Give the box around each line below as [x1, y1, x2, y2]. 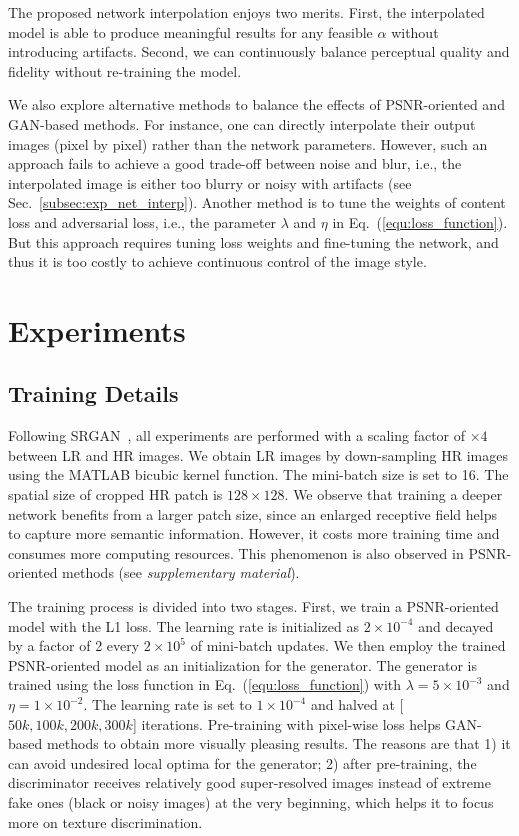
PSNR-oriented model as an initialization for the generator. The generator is [8, 654, 478, 675]
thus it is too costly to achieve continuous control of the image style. [8, 251, 427, 272]
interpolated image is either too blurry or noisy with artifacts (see [8, 172, 412, 193]
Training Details [8, 378, 179, 409]
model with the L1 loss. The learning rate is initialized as [8, 615, 359, 636]
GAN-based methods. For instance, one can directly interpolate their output [8, 113, 476, 134]
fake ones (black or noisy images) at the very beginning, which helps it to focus [8, 791, 494, 812]
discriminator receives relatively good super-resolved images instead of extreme [8, 772, 491, 793]
